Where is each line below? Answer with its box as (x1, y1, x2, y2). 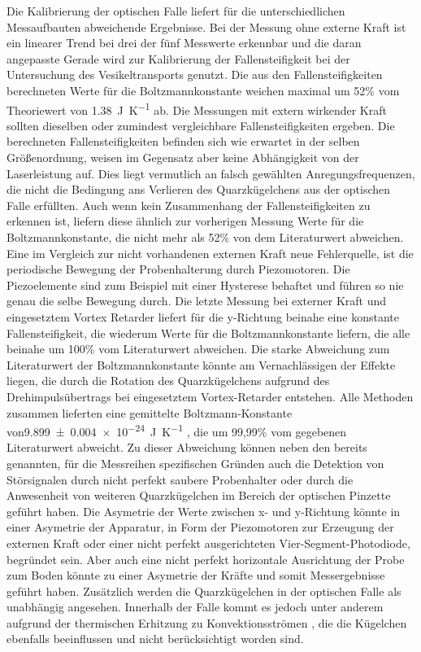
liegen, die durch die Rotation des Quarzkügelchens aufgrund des (7, 372, 330, 389)
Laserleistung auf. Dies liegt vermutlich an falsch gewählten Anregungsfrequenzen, (7, 164, 415, 182)
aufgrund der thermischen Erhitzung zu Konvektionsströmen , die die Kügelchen (7, 614, 407, 631)
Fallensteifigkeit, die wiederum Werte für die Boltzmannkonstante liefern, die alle (7, 324, 410, 341)
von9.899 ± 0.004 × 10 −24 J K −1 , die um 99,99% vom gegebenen (7, 421, 347, 440)
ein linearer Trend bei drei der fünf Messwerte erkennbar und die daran (7, 34, 362, 51)
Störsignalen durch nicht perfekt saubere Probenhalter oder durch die (7, 470, 354, 488)
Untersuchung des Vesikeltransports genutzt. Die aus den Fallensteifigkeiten (7, 66, 383, 83)
